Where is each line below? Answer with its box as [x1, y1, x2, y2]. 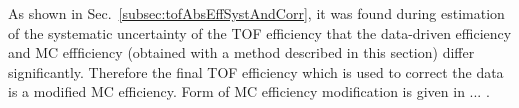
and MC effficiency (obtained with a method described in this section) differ [8, 42, 475, 63]
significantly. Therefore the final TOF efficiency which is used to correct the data [8, 61, 504, 82]
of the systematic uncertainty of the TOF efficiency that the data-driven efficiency [8, 22, 512, 43]
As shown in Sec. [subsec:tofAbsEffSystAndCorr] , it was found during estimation [8, 3, 505, 23]
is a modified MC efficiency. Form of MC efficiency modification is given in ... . [8, 81, 490, 102]
